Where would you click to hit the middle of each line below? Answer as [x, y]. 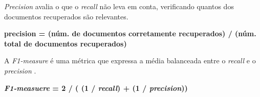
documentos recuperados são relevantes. [66, 16]
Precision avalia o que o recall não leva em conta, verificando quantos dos [119, 6]
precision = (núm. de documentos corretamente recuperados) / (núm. [130, 33]
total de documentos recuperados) [66, 43]
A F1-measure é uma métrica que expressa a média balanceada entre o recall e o [130, 60]
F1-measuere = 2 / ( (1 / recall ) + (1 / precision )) [96, 88]
